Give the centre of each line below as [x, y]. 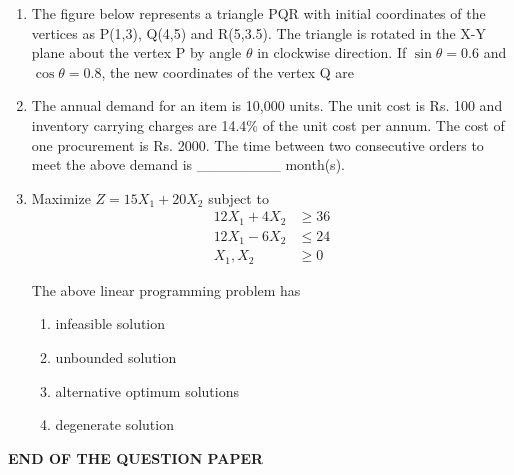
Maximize [61, 197]
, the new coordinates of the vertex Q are [227, 71]
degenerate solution [114, 424]
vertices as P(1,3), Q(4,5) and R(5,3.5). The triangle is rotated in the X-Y [258, 32]
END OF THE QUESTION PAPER [136, 457]
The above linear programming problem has [166, 289]
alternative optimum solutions [147, 390]
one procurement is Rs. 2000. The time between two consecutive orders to [257, 144]
